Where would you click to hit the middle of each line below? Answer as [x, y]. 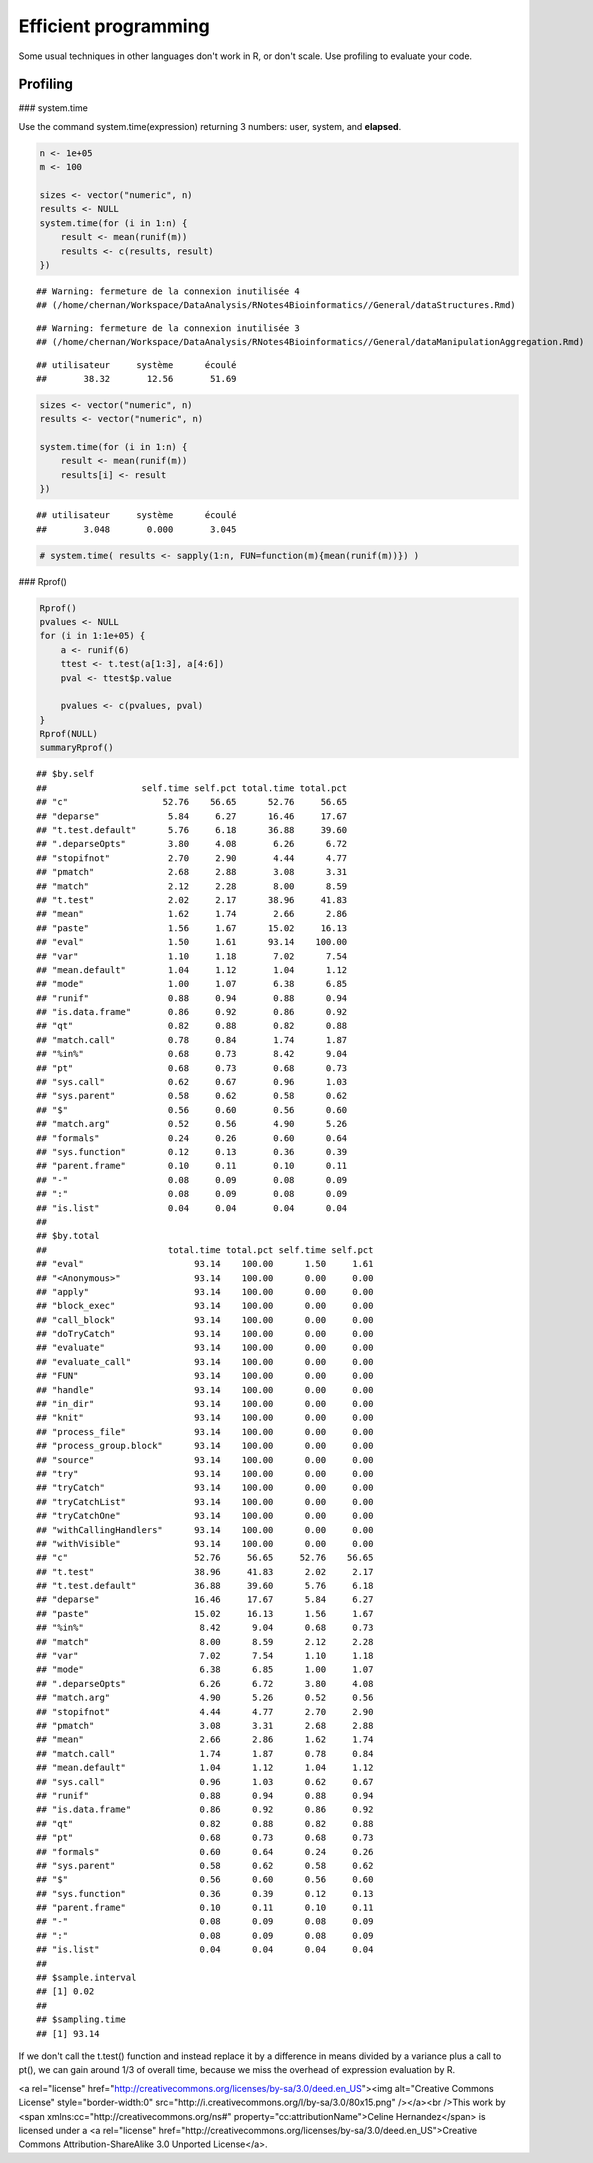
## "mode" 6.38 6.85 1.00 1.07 [205, 1669]
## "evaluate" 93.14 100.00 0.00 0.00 [205, 1348]
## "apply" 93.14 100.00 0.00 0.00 [205, 1291]
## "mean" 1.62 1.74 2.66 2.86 [192, 914]
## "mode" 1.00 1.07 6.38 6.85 [192, 984]
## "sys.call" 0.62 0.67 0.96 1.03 [192, 1082]
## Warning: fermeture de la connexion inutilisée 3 [168, 328]
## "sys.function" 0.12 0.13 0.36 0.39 [192, 1151]
